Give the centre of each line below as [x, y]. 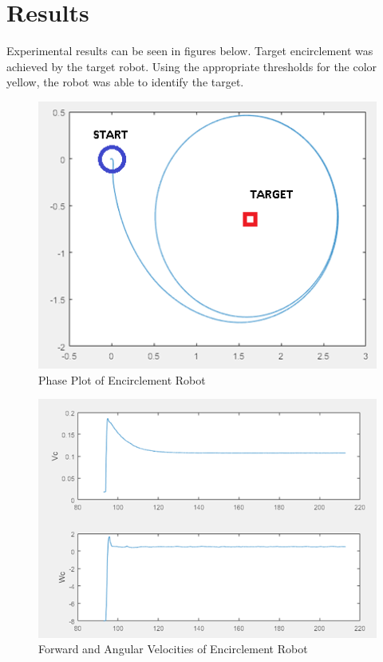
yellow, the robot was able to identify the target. [125, 82]
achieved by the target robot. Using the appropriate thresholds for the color [192, 66]
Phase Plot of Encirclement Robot [122, 379]
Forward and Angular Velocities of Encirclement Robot [173, 649]
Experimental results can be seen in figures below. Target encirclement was [190, 51]
